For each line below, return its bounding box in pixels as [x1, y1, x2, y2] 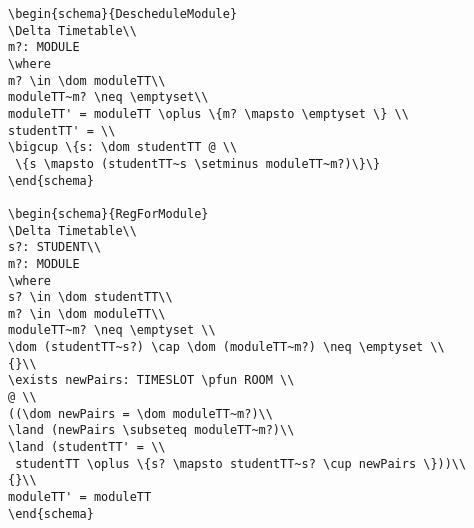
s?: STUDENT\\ [8, 240, 102, 255]
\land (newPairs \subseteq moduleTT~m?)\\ [8, 423, 295, 438]
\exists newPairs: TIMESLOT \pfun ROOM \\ [8, 373, 295, 388]
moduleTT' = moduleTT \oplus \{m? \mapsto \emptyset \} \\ [8, 106, 409, 121]
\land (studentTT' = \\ [8, 440, 166, 455]
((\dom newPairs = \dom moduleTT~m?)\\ [8, 406, 273, 421]
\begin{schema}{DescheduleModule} [8, 7, 238, 21]
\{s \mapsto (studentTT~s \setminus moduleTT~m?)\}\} [15, 156, 381, 171]
